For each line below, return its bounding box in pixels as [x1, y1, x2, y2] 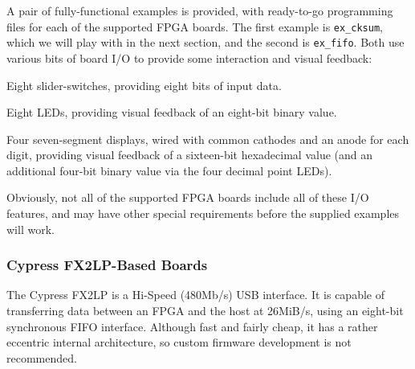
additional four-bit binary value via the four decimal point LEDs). [6, 162, 332, 178]
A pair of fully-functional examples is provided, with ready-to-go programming [6, 2, 393, 18]
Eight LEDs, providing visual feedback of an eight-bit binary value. [6, 104, 337, 121]
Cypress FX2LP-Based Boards [6, 255, 208, 275]
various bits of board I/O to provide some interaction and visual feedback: [6, 49, 372, 66]
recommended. [6, 349, 77, 366]
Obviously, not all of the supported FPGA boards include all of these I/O [6, 189, 369, 206]
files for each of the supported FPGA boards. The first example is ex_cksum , [6, 18, 383, 35]
